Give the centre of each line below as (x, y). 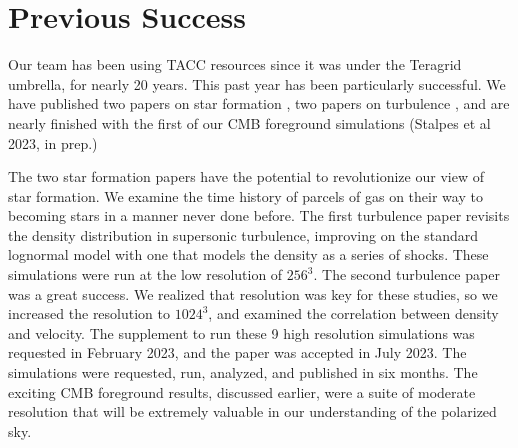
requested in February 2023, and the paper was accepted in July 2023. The (237, 352)
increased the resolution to (89, 313)
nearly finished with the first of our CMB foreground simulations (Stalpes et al (249, 122)
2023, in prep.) (53, 142)
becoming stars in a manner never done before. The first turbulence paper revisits (259, 215)
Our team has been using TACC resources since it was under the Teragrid (235, 64)
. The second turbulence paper (406, 274)
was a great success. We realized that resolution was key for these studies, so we (253, 293)
